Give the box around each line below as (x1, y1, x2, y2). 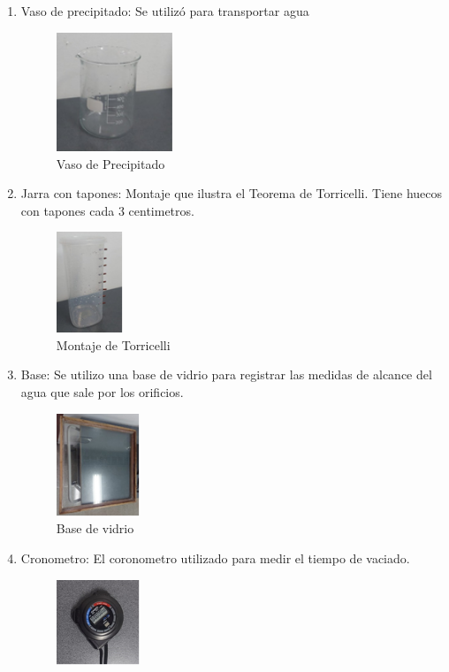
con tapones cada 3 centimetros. (20, 201, 194, 219)
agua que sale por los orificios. (20, 383, 184, 401)
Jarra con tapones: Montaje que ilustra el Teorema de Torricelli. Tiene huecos (20, 184, 443, 202)
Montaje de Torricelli (56, 335, 171, 354)
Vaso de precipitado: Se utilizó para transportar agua (20, 2, 309, 19)
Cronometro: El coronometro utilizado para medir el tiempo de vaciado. (20, 548, 410, 567)
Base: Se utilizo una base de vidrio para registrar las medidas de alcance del (20, 365, 432, 384)
